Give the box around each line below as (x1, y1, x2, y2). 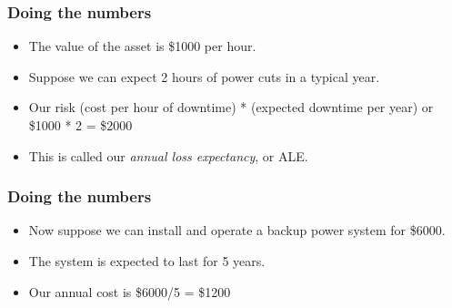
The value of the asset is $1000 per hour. (28, 36, 256, 56)
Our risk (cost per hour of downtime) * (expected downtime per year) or (28, 98, 434, 117)
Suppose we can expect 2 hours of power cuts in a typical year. (28, 67, 380, 86)
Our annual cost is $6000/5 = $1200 (28, 282, 231, 301)
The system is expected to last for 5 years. (28, 252, 266, 270)
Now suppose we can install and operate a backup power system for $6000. (28, 221, 446, 240)
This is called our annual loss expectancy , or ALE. (28, 146, 308, 165)
